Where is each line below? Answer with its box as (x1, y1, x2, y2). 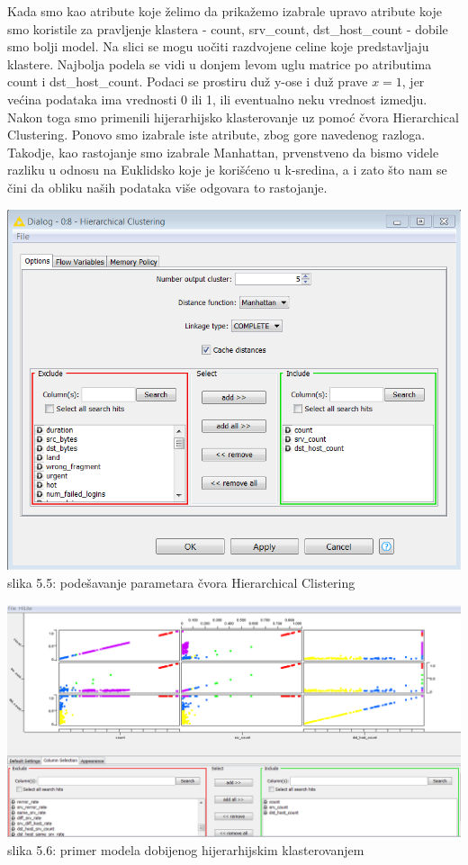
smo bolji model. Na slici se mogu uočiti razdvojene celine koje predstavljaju (7, 37, 429, 56)
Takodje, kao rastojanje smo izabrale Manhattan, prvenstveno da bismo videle (7, 142, 439, 161)
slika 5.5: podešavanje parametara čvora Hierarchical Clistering (7, 572, 355, 591)
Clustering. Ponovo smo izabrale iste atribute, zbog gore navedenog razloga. (7, 125, 426, 144)
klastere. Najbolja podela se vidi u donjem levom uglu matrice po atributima (7, 54, 432, 73)
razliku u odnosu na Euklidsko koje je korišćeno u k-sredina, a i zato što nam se (7, 160, 447, 179)
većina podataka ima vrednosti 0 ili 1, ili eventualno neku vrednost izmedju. (7, 89, 427, 108)
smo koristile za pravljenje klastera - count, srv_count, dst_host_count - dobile (7, 19, 448, 38)
